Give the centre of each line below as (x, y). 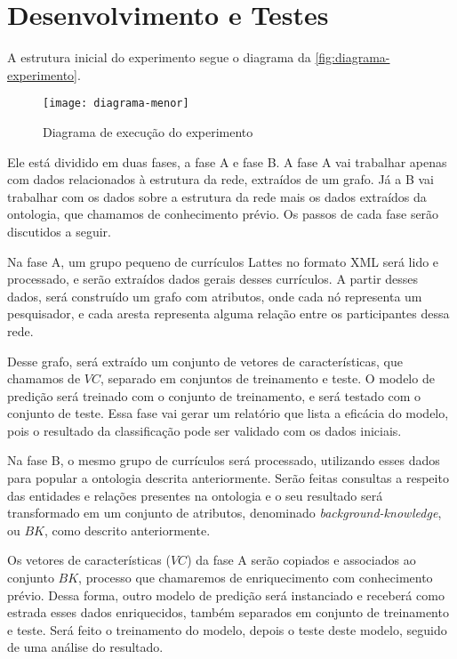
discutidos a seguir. (59, 231)
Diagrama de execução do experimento (148, 131)
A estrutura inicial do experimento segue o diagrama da (159, 57)
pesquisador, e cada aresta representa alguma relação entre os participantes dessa (228, 313)
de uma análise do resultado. (85, 647)
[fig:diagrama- (353, 57)
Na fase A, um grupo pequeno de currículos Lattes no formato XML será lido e (223, 261)
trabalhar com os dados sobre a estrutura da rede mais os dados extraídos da (217, 196)
